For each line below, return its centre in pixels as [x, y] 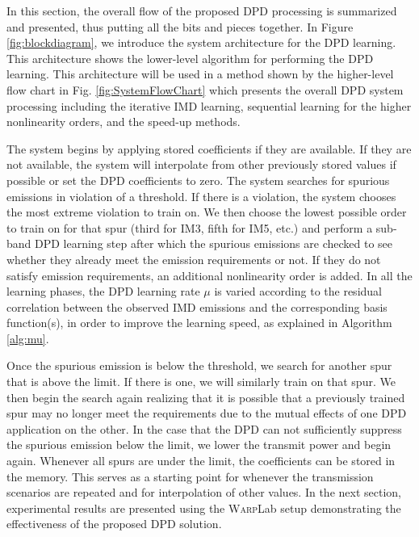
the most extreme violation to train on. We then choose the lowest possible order [207, 212]
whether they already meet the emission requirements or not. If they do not [194, 259]
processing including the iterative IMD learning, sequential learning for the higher [209, 105]
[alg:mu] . [28, 338]
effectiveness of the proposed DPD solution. [114, 524]
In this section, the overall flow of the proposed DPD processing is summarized [202, 10]
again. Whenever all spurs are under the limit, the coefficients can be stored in [201, 461]
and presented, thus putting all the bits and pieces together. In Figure [180, 26]
